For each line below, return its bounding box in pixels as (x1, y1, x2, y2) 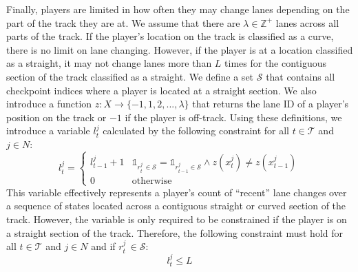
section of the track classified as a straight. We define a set (6, 69, 254, 83)
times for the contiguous (224, 56, 327, 70)
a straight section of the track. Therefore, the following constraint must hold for (6, 225, 343, 240)
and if (91, 239, 116, 253)
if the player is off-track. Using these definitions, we (125, 109, 342, 124)
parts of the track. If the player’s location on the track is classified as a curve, (6, 29, 334, 43)
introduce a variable (6, 123, 90, 138)
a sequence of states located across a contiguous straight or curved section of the (6, 198, 346, 213)
